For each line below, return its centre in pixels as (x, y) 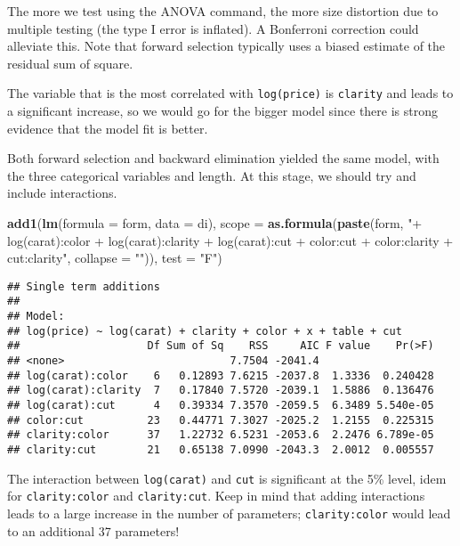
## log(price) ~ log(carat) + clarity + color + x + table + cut (205, 331)
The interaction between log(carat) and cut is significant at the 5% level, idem (227, 478)
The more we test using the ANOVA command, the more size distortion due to (223, 11)
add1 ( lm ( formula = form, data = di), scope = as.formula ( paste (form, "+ (215, 223)
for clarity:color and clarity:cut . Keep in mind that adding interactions (216, 496)
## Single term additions (84, 286)
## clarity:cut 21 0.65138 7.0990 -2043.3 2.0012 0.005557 (221, 450)
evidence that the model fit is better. (108, 128)
